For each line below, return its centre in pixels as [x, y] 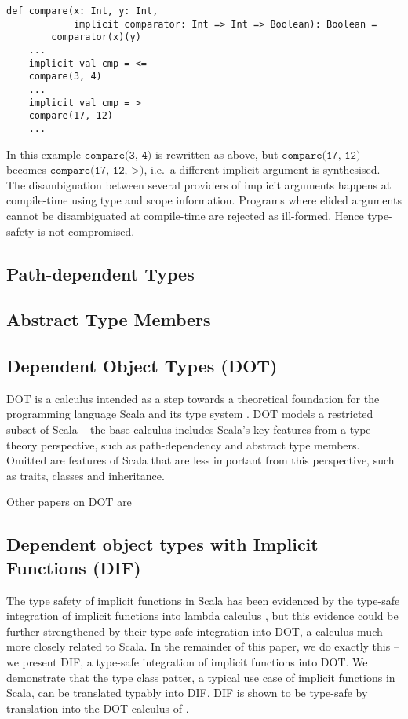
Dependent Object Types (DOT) [142, 366]
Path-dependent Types [100, 273]
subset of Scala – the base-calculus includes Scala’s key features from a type [189, 429]
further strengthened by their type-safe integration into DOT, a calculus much [195, 631]
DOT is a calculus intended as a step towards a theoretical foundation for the [193, 398]
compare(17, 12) [71, 116]
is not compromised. [86, 231]
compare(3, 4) [65, 77]
